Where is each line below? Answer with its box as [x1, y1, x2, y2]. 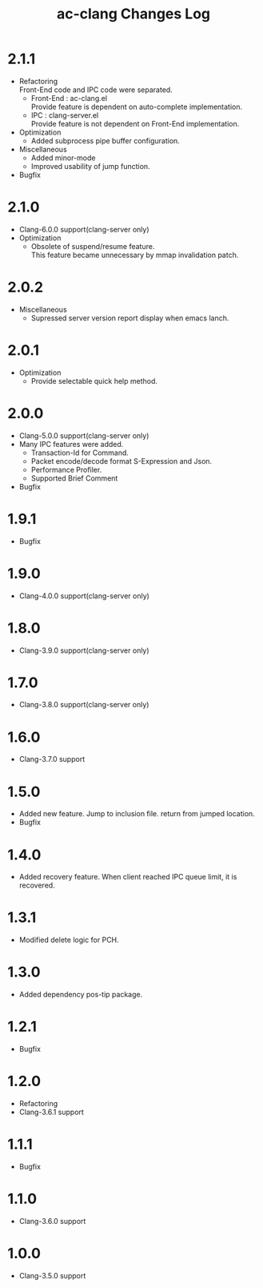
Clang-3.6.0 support [18, 1216, 86, 1226]
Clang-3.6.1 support [18, 1107, 85, 1117]
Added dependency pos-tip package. [18, 990, 143, 1000]
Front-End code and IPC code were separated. [18, 85, 173, 95]
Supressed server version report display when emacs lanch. [30, 313, 229, 323]
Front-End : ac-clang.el [30, 93, 108, 103]
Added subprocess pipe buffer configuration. [30, 135, 181, 145]
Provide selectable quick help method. [30, 376, 157, 385]
